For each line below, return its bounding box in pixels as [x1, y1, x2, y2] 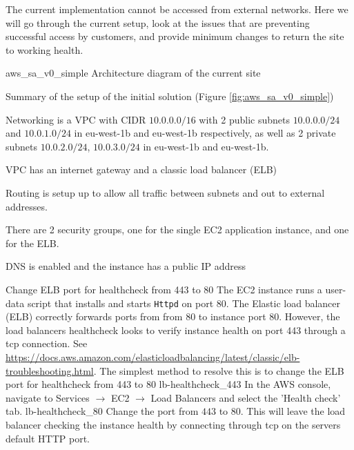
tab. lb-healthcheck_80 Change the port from [6, 404, 199, 418]
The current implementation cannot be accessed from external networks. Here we [6, 2, 348, 16]
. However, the [279, 309, 340, 324]
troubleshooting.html [6, 363, 94, 378]
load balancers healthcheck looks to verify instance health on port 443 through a [6, 322, 346, 337]
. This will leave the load [240, 404, 346, 418]
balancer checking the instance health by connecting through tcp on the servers [6, 417, 341, 431]
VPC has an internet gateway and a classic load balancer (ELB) [6, 162, 277, 177]
